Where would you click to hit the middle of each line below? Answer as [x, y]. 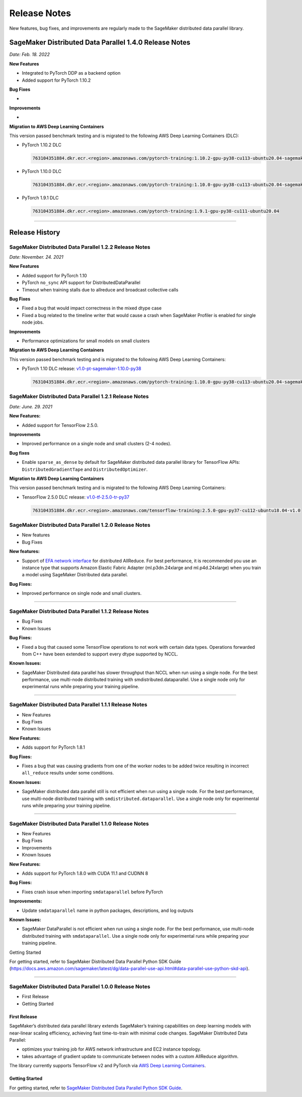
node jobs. [33, 322]
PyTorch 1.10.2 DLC [42, 145]
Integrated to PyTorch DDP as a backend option [71, 73]
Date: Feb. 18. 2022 [29, 54]
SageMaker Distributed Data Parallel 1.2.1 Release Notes [79, 397]
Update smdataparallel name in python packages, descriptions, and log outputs [108, 910]
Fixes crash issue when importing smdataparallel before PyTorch [92, 892]
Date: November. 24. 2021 [36, 257]
